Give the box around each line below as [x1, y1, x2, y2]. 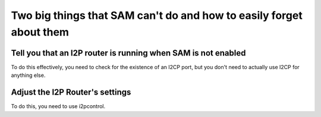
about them [11, 25, 70, 38]
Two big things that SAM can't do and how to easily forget [11, 9, 303, 22]
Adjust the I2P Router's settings [11, 87, 131, 97]
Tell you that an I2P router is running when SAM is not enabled [11, 48, 246, 58]
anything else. [11, 71, 46, 79]
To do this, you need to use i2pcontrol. [11, 103, 106, 110]
